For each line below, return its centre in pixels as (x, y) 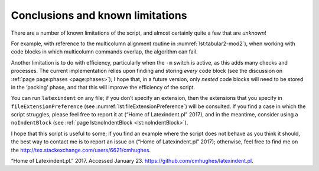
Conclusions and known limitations (99, 15)
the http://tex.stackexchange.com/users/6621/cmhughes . (81, 150)
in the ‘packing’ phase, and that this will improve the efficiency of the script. (103, 87)
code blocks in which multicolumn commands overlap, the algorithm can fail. (104, 52)
